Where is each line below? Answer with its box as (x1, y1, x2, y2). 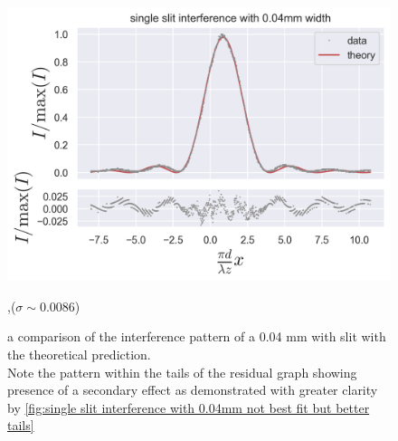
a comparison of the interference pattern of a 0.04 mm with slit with (7, 327, 386, 346)
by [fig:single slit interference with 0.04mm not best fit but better (7, 398, 370, 417)
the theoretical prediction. (7, 345, 151, 364)
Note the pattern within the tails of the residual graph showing (7, 362, 357, 381)
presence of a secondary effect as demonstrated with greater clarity (7, 380, 378, 399)
